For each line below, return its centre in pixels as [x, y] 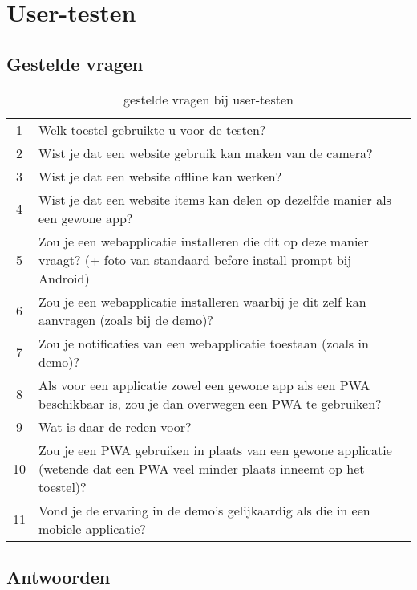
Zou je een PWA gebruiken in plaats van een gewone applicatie [215, 450]
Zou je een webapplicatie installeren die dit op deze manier [204, 241]
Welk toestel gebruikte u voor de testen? [152, 129]
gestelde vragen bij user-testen [208, 99]
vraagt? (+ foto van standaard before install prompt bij [195, 259]
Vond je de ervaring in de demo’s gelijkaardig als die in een [204, 510]
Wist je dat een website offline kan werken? [160, 176]
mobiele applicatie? [92, 528]
